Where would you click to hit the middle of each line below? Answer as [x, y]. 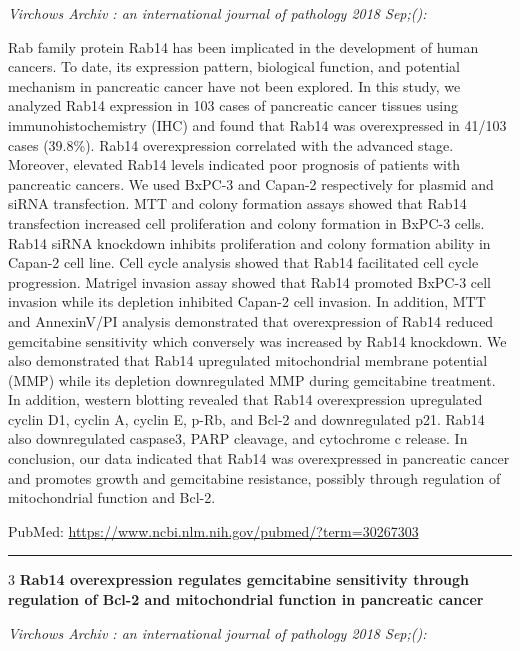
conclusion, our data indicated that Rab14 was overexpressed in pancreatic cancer [259, 458]
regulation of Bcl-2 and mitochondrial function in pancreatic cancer [246, 599]
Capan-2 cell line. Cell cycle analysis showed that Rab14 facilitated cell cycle [243, 262]
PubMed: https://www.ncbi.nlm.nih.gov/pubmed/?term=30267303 [213, 530]
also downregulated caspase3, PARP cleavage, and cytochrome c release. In [238, 438]
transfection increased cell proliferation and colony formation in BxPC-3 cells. [246, 222]
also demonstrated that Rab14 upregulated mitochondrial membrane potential [248, 360]
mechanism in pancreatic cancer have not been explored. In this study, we [234, 85]
